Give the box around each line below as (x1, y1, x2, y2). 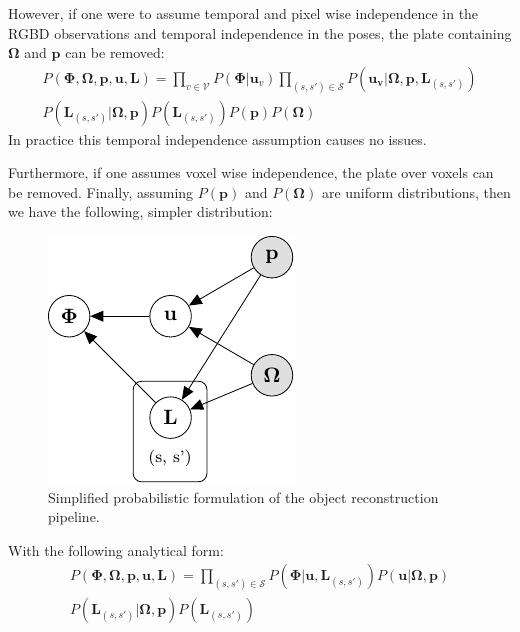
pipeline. (48, 506, 100, 527)
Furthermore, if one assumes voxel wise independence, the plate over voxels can (8, 162, 494, 183)
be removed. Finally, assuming (8, 181, 194, 202)
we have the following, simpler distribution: (8, 201, 273, 222)
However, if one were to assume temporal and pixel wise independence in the (8, 3, 479, 23)
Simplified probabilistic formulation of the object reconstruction (48, 486, 439, 507)
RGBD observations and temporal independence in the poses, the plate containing (8, 22, 512, 43)
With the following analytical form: (8, 539, 224, 560)
